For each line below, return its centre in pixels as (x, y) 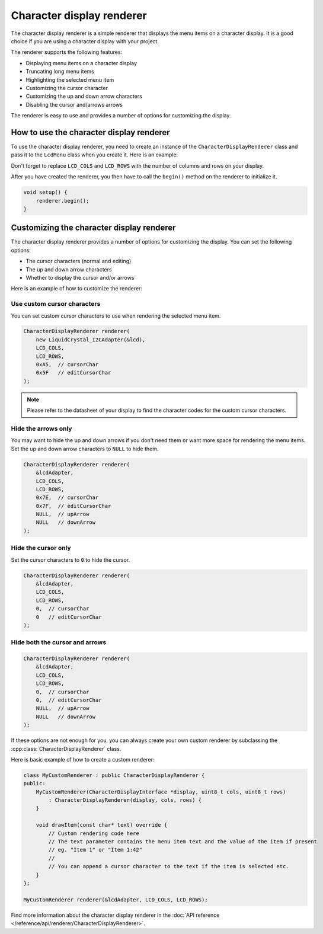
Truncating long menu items (60, 72)
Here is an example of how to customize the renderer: (76, 289)
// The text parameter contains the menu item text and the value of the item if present (183, 842)
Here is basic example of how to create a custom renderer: (83, 759)
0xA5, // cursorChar (67, 365)
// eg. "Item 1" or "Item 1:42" (95, 850)
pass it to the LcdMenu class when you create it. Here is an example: (95, 155)
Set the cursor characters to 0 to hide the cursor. (71, 559)
